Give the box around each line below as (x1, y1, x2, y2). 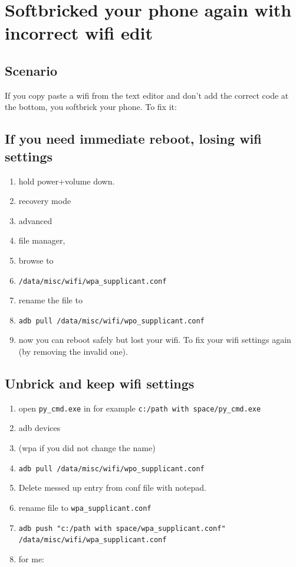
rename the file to (18, 294, 83, 306)
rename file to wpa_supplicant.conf (18, 501, 152, 513)
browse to (18, 254, 54, 266)
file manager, (18, 234, 65, 247)
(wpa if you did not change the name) (18, 442, 156, 454)
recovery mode (18, 195, 71, 207)
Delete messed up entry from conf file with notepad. (18, 481, 206, 494)
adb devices (18, 422, 61, 434)
